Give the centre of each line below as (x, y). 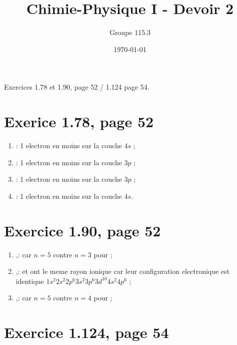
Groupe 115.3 (130, 32)
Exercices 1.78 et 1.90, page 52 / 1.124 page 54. (77, 87)
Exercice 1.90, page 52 (82, 230)
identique (30, 281)
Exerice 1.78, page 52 (79, 121)
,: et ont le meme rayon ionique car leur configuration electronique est (123, 271)
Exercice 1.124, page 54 (86, 332)
